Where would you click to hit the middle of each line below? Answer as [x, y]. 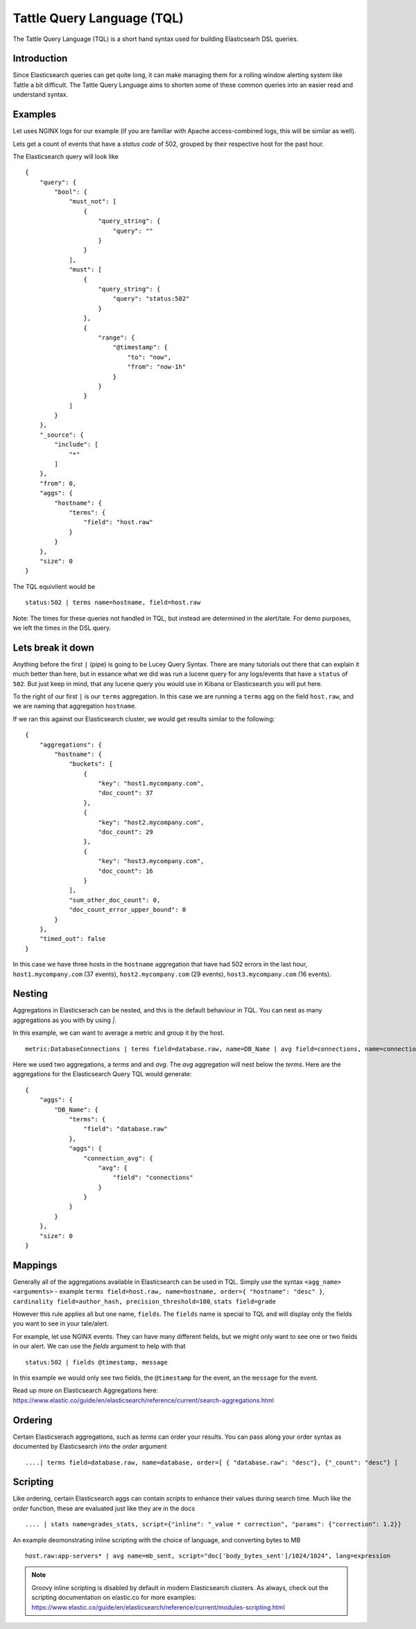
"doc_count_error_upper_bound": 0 [128, 910]
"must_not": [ [93, 202]
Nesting [31, 994]
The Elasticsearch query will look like [66, 156]
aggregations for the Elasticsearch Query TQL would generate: [102, 1074]
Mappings [35, 1265]
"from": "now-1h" [157, 367]
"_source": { [61, 435]
